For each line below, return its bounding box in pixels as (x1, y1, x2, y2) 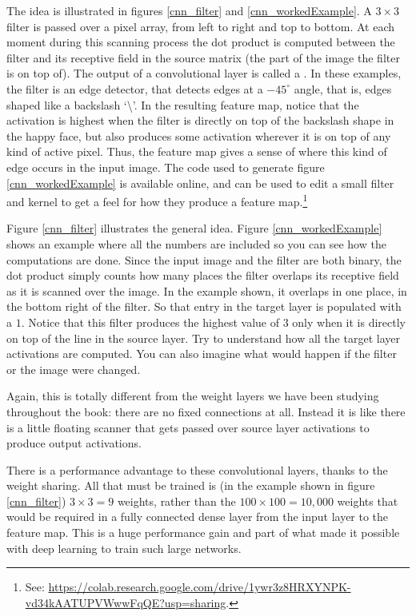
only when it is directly (292, 313, 406, 330)
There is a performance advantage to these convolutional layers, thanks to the (6, 461, 388, 478)
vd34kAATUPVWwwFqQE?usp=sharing (25, 594, 226, 610)
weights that (337, 492, 398, 509)
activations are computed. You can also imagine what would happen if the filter (6, 345, 397, 362)
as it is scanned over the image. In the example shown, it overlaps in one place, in (6, 282, 407, 299)
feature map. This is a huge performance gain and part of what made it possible (6, 524, 400, 541)
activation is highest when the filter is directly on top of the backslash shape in (6, 112, 394, 129)
